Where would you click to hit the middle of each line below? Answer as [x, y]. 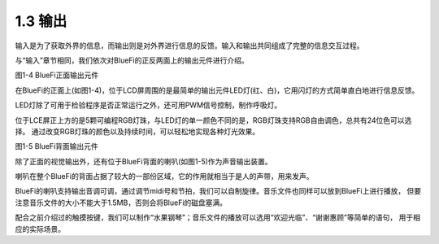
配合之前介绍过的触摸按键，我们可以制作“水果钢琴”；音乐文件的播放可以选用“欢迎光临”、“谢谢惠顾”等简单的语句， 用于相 [217, 218]
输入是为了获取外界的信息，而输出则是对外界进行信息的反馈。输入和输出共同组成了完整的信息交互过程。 [189, 46]
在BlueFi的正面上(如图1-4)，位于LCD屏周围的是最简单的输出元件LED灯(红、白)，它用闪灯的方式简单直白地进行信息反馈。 [217, 90]
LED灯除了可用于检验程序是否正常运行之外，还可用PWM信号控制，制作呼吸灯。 [148, 105]
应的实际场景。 [40, 229]
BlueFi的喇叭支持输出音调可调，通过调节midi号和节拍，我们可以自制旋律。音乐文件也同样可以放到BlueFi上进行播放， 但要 [218, 191]
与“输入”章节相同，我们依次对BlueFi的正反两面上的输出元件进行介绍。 [132, 60]
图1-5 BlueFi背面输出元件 [57, 146]
